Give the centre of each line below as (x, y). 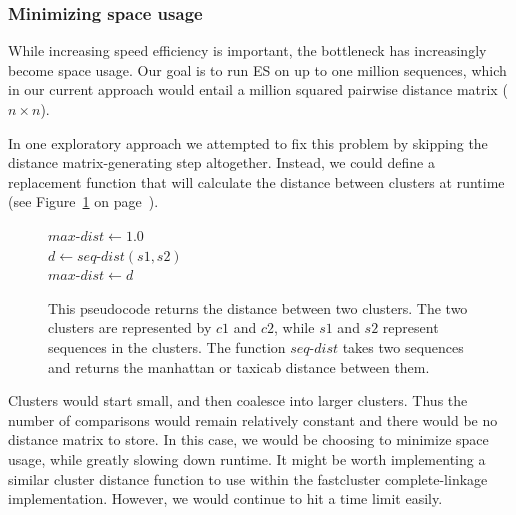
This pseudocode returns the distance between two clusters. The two (258, 307)
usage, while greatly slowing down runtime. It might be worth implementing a (247, 458)
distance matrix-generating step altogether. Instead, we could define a (221, 162)
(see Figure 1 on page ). (83, 201)
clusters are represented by (130, 327)
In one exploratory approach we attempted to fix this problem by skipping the (248, 142)
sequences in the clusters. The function (167, 346)
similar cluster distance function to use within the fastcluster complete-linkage (248, 478)
